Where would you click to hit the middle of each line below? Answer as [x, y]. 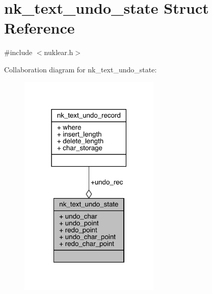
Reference [39, 28]
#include [18, 52]
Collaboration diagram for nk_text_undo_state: [81, 69]
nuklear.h [59, 52]
